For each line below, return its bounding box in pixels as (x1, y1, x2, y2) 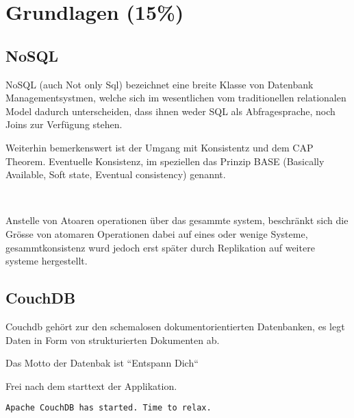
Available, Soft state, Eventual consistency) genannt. (5, 167, 226, 182)
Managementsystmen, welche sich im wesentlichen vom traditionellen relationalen (5, 90, 346, 105)
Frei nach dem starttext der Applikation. (5, 378, 177, 393)
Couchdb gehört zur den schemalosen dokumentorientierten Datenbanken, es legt (5, 319, 345, 333)
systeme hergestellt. (5, 254, 88, 268)
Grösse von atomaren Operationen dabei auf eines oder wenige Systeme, (5, 226, 308, 241)
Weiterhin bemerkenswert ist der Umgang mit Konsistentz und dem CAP (5, 140, 314, 154)
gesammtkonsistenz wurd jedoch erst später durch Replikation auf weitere (5, 240, 315, 254)
